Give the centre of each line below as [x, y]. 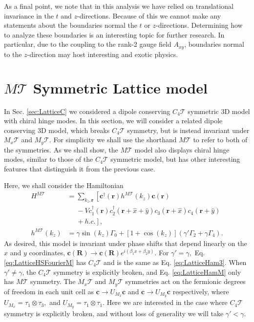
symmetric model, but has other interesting [175, 159]
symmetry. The [53, 281]
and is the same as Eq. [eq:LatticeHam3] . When [175, 262]
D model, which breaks [75, 130]
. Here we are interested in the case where [165, 302]
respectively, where [201, 291]
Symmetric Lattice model [120, 87]
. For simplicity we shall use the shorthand [113, 140]
